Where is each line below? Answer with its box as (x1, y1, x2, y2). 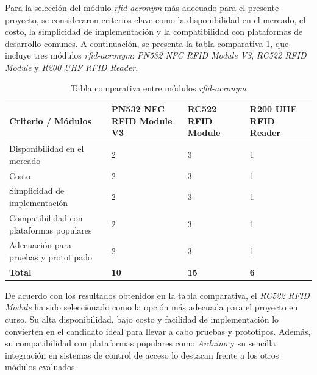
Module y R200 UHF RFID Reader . (5, 60, 138, 73)
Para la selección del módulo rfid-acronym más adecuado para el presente (5, 1, 279, 13)
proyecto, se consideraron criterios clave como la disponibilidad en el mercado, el (5, 13, 306, 26)
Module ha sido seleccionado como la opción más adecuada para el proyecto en (5, 301, 298, 313)
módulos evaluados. (5, 360, 77, 373)
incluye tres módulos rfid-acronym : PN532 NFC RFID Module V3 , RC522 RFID (5, 49, 307, 62)
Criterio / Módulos (9, 114, 91, 127)
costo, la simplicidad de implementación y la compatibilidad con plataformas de (5, 25, 303, 38)
